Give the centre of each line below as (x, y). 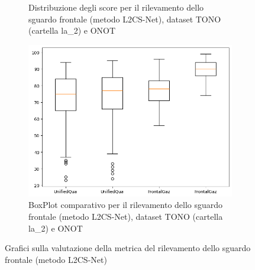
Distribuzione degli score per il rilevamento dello (116, 7)
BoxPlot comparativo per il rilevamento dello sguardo (126, 205)
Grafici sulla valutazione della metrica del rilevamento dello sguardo (128, 248)
